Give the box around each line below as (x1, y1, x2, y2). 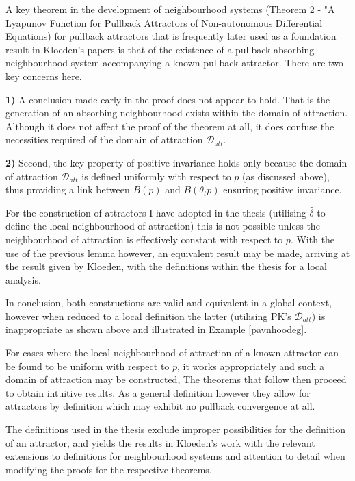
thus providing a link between (5, 182, 130, 197)
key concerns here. (5, 69, 82, 83)
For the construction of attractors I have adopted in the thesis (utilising (5, 205, 306, 219)
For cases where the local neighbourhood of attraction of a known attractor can (5, 345, 339, 360)
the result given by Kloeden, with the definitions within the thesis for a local (5, 259, 327, 273)
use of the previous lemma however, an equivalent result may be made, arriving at (5, 245, 350, 260)
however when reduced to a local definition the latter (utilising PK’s (5, 308, 291, 323)
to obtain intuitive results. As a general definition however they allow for (5, 385, 311, 399)
